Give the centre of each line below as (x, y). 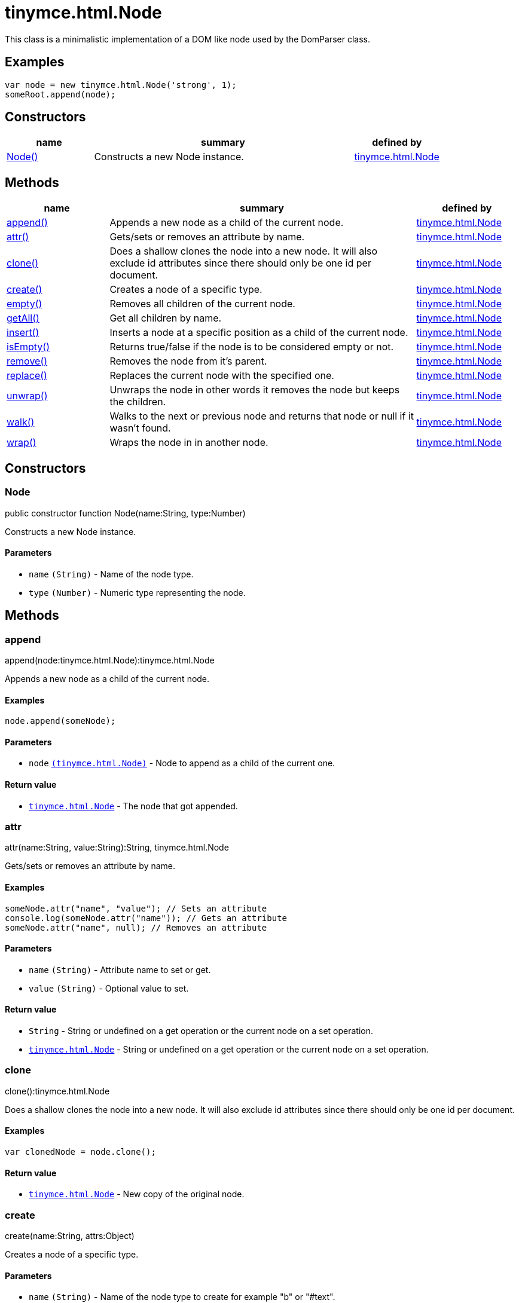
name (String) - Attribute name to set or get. (120, 969)
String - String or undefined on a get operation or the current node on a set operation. (201, 1031)
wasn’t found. (140, 428)
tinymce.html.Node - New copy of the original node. (137, 1194)
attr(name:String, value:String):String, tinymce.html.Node (117, 848)
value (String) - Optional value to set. (109, 988)
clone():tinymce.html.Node (57, 1091)
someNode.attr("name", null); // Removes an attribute (136, 927)
